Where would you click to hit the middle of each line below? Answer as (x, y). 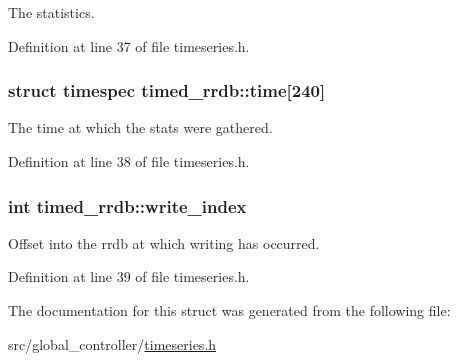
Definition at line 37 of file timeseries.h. (129, 45)
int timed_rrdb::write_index (127, 205)
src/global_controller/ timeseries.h (112, 343)
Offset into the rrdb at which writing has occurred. (164, 242)
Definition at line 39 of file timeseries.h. (129, 276)
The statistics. (51, 12)
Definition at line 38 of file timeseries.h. (129, 161)
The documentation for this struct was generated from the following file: (229, 310)
